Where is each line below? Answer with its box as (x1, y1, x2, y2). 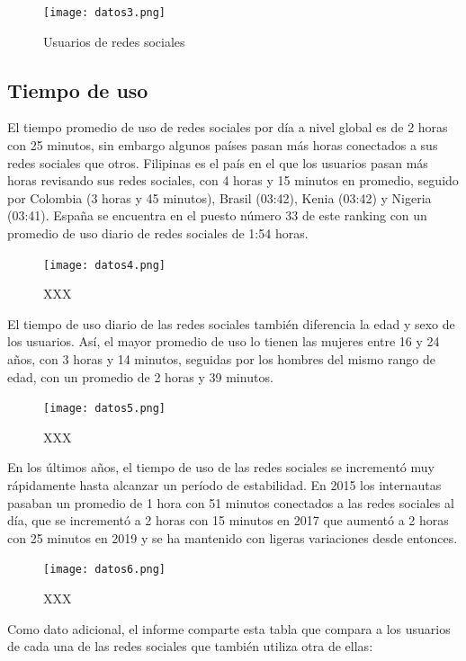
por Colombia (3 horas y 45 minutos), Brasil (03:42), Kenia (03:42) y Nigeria (7, 188, 432, 207)
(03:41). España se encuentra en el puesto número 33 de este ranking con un (7, 206, 427, 225)
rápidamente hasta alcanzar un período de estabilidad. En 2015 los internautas (7, 476, 442, 495)
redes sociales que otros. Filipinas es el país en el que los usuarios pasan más (7, 153, 428, 172)
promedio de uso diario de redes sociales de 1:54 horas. (7, 224, 309, 243)
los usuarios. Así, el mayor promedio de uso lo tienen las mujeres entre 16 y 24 (7, 332, 440, 351)
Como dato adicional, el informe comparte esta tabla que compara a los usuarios (7, 619, 451, 638)
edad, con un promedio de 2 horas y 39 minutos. (7, 367, 273, 386)
